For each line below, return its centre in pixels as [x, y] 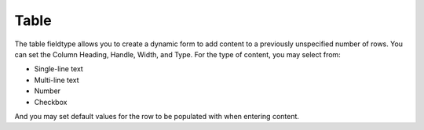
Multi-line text [57, 80]
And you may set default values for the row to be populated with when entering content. [157, 116]
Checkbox [51, 102]
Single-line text [59, 69]
